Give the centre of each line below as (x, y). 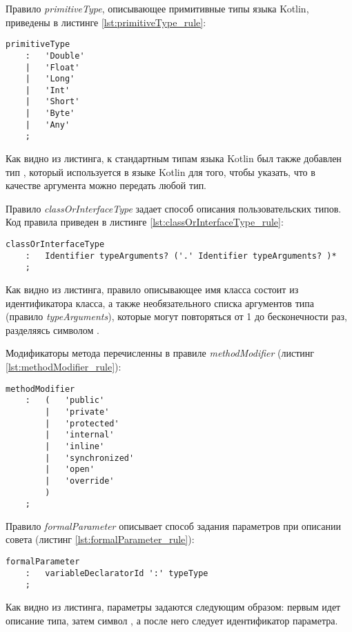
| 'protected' (82, 423)
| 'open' (70, 470)
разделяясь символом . (52, 329)
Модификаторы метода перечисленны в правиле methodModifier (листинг (160, 353)
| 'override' (80, 481)
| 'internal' (80, 435)
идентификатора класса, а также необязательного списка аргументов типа (160, 303)
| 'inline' (75, 446)
